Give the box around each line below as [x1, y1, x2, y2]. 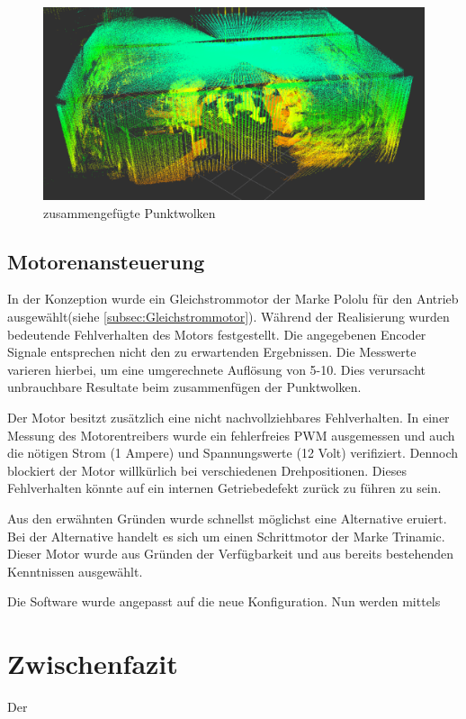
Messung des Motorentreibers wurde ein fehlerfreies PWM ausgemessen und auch [7, 425, 455, 444]
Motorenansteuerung [7, 247, 205, 275]
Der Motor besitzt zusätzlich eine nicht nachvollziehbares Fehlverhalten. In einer [7, 408, 450, 427]
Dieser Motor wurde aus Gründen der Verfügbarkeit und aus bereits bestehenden [7, 544, 454, 563]
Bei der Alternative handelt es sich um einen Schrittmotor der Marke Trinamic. [7, 526, 445, 545]
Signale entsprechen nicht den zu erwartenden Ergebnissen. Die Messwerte [7, 342, 417, 361]
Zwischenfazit [7, 645, 178, 682]
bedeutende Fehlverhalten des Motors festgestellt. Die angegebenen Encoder [7, 324, 426, 343]
